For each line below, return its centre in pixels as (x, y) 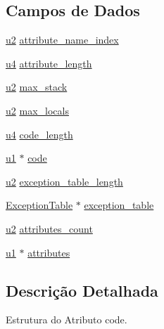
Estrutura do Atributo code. (67, 320)
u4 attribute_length (49, 63)
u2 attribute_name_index (62, 40)
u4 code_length (39, 134)
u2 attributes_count (49, 228)
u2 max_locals (37, 110)
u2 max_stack (37, 87)
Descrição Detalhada (82, 290)
